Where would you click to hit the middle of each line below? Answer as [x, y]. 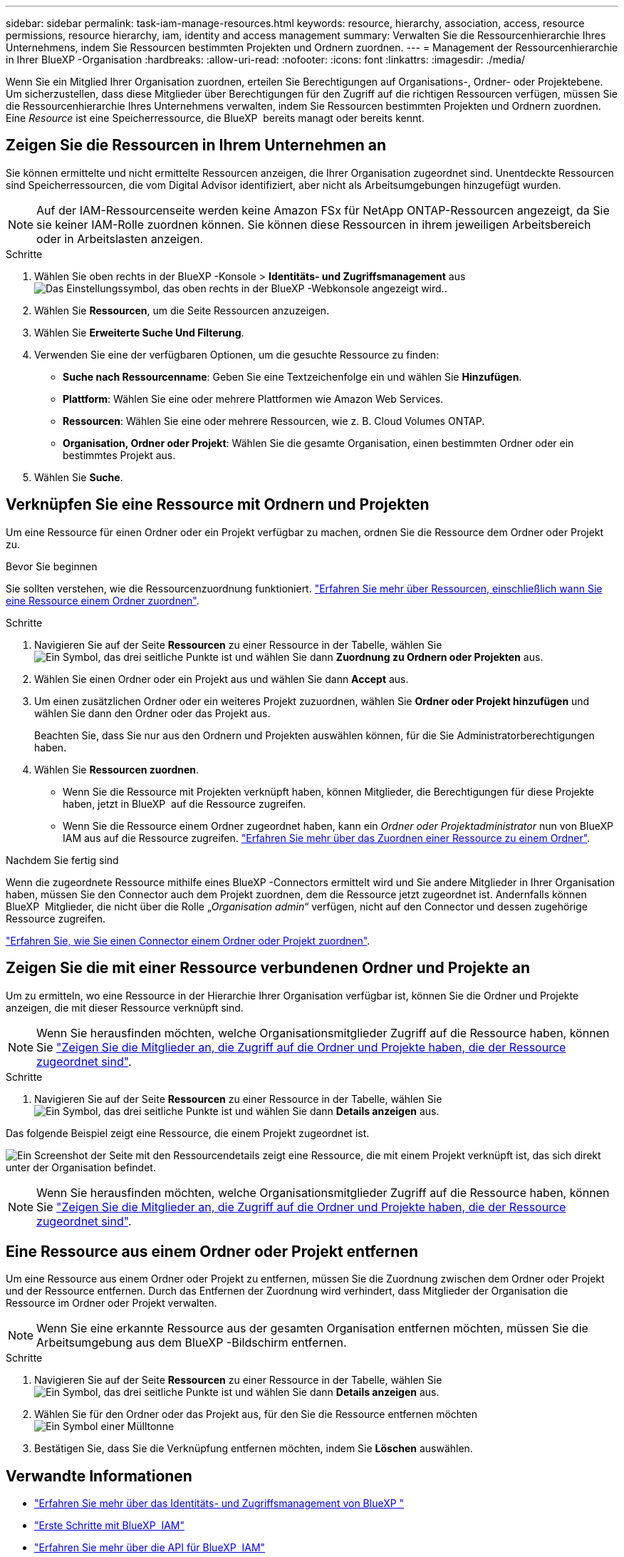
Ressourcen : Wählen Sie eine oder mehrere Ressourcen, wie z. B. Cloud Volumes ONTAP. [274, 421]
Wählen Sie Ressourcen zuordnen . [117, 769]
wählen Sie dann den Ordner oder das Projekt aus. [152, 713]
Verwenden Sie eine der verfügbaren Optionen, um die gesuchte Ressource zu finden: [237, 354]
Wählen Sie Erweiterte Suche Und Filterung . [139, 332]
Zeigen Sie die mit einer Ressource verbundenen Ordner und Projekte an [268, 968]
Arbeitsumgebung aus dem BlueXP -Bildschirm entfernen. [192, 1343]
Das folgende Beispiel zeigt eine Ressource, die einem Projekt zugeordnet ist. [188, 1133]
